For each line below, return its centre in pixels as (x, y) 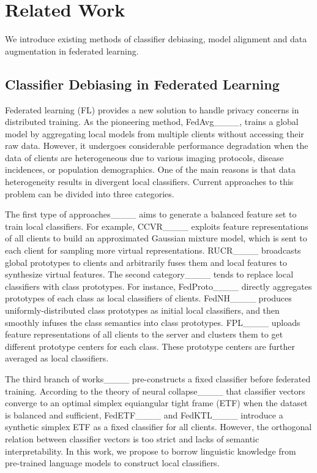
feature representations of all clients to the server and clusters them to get (144, 334)
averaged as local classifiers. (57, 358)
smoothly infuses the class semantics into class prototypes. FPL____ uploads (153, 322)
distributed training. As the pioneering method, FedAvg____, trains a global (152, 122)
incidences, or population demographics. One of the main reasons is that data (150, 169)
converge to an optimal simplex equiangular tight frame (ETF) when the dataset (156, 403)
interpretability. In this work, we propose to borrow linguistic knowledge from (151, 451)
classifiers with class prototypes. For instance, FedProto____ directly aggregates (158, 286)
